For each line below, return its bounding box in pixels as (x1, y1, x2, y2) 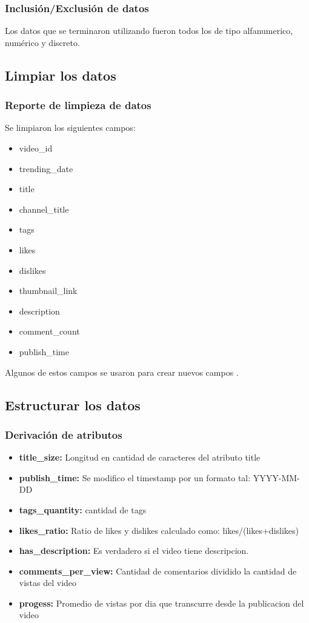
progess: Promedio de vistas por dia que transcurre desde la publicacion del (19, 596, 304, 609)
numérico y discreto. (5, 36, 80, 48)
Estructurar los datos (5, 395, 141, 414)
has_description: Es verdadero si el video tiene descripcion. (19, 544, 249, 557)
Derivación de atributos (5, 427, 122, 442)
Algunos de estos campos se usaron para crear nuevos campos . (5, 365, 239, 378)
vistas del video (19, 576, 77, 589)
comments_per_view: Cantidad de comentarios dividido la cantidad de (19, 564, 297, 577)
